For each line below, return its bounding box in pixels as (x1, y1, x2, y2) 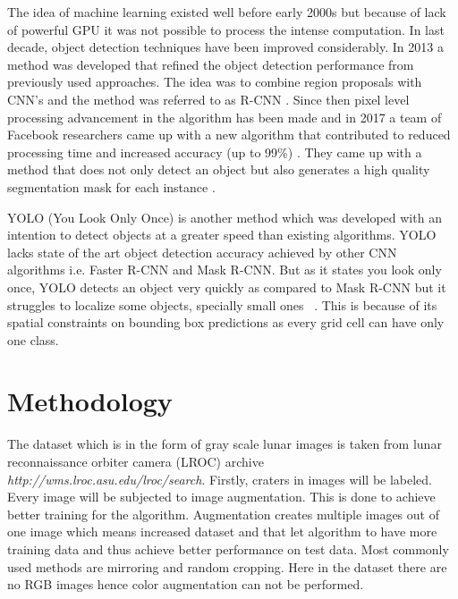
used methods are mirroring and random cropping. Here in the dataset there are (7, 557, 447, 576)
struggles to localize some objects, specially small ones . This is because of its (7, 295, 437, 314)
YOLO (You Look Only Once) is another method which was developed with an (7, 207, 442, 226)
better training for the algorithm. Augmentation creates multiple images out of (7, 504, 439, 523)
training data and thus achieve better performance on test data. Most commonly (7, 539, 449, 558)
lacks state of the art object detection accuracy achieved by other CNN (7, 242, 397, 261)
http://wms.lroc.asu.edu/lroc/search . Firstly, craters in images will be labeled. (7, 469, 433, 488)
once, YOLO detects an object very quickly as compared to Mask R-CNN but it (7, 277, 446, 296)
